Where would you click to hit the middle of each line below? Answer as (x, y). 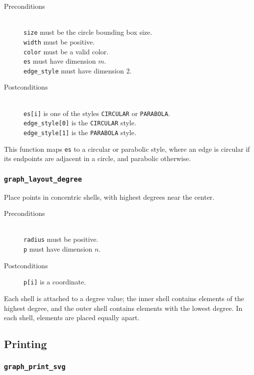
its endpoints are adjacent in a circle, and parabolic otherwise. (98, 158)
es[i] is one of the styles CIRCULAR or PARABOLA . (97, 113)
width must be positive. (59, 41)
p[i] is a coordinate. (55, 282)
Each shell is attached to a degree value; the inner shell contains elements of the (124, 298)
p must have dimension (58, 249)
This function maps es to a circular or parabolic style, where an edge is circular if (127, 149)
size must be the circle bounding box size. (88, 32)
